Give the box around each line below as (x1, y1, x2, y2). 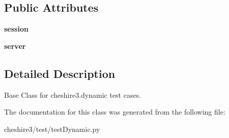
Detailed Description (4, 65, 116, 81)
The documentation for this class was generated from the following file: (4, 106, 225, 117)
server (4, 40, 26, 51)
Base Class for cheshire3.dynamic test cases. (4, 89, 141, 100)
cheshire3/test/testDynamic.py (4, 123, 100, 134)
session (4, 23, 28, 34)
